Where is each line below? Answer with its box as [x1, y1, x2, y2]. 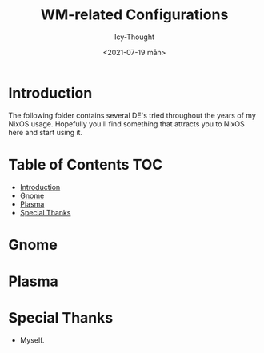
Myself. [19, 335, 45, 345]
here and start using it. [8, 127, 82, 137]
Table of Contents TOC [8, 155, 163, 174]
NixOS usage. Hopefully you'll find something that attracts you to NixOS [8, 118, 246, 129]
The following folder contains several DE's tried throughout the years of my [8, 110, 256, 120]
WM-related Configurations [40, 6, 229, 24]
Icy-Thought [114, 32, 154, 42]
